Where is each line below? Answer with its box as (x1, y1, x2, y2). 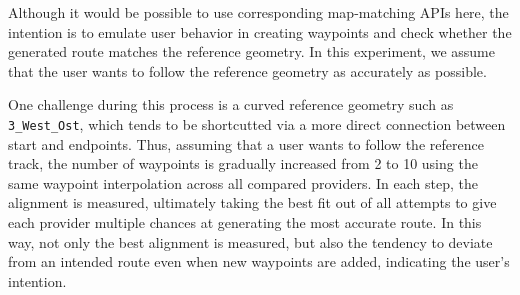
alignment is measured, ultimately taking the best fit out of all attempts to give (8, 192, 497, 213)
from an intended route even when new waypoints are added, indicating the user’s (8, 251, 510, 272)
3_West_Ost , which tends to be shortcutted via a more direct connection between (8, 113, 506, 134)
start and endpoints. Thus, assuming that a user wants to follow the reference (8, 133, 484, 154)
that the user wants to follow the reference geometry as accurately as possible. (8, 60, 487, 81)
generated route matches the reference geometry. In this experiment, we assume (8, 41, 495, 62)
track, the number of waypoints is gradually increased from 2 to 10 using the (8, 153, 478, 174)
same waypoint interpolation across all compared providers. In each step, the (8, 172, 478, 193)
